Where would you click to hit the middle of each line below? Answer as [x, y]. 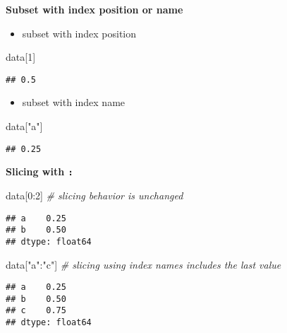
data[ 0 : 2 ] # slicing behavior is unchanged [94, 195]
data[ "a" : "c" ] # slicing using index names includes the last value [143, 264]
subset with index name [74, 102]
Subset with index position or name [94, 9]
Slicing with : [39, 171]
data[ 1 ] [21, 57]
